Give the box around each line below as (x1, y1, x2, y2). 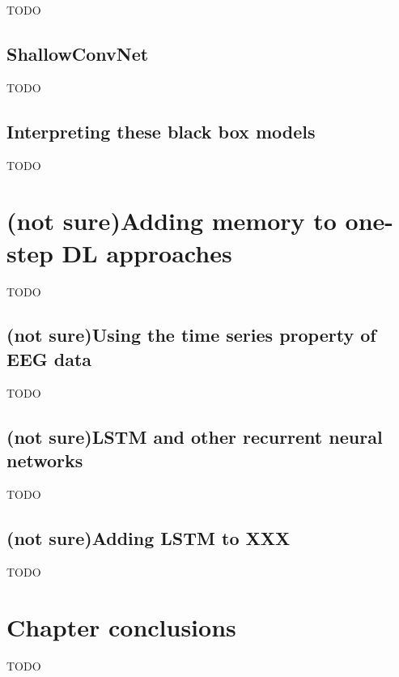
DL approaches (62, 236, 232, 269)
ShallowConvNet (6, 40, 149, 66)
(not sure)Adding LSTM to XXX (6, 525, 291, 550)
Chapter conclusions (6, 611, 236, 644)
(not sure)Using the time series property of (6, 322, 376, 347)
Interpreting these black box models (6, 118, 316, 143)
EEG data (6, 346, 92, 371)
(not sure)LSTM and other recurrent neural (6, 424, 383, 449)
